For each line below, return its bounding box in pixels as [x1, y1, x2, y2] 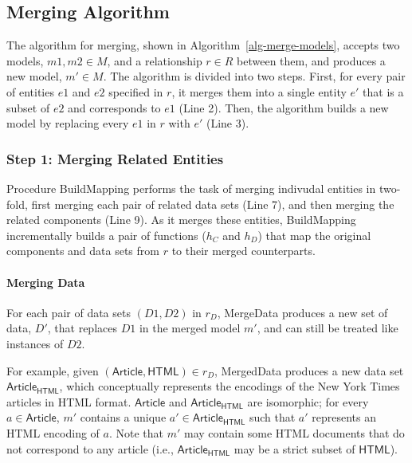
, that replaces [47, 320, 117, 336]
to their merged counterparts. [171, 242, 316, 259]
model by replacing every [6, 115, 129, 131]
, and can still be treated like [257, 320, 398, 336]
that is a [363, 83, 404, 100]
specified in [108, 83, 163, 100]
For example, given [6, 362, 99, 379]
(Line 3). [206, 115, 249, 131]
